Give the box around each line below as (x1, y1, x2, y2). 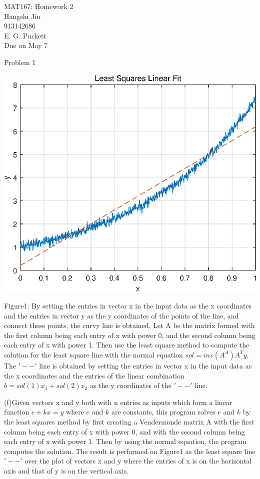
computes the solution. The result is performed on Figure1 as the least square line (4, 445, 255, 456)
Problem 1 (4, 56, 36, 67)
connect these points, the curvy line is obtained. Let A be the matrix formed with (4, 320, 255, 330)
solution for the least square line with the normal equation (4, 349, 183, 359)
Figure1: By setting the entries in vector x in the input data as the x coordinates (4, 300, 252, 310)
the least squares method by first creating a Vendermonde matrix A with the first (4, 416, 254, 426)
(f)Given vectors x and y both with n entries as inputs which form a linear (4, 396, 232, 407)
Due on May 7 (4, 40, 48, 50)
